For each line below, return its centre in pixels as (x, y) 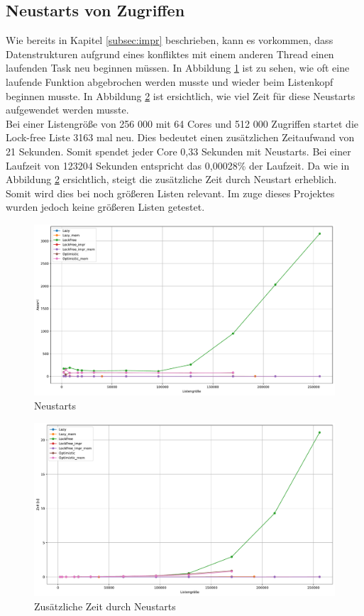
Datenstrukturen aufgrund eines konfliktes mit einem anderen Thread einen (170, 54)
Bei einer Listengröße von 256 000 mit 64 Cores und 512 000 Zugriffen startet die (182, 123)
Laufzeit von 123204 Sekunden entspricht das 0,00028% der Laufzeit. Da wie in (178, 165)
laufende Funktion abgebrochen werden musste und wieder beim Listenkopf (170, 81)
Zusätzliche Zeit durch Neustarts (105, 606)
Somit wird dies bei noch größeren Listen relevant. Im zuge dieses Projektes (170, 193)
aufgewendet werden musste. (67, 110)
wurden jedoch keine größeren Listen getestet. (105, 207)
